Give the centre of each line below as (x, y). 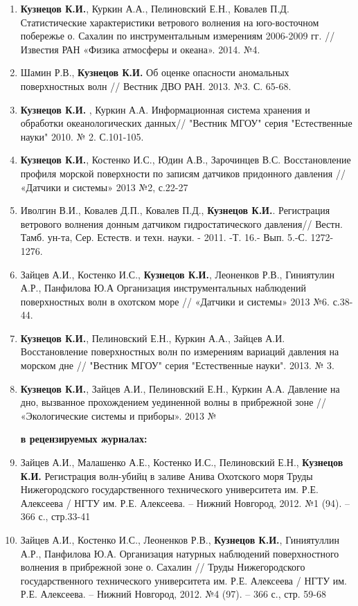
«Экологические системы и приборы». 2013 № (118, 415)
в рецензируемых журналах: (84, 439)
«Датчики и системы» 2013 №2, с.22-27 (104, 187)
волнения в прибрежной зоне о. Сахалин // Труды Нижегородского (163, 567)
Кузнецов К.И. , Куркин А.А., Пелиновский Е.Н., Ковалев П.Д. (155, 8)
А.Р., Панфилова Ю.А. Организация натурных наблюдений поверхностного (180, 553)
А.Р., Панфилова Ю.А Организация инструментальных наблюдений (163, 288)
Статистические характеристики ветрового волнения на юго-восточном (170, 22)
